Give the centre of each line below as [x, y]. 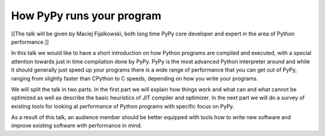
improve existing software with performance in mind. [76, 126]
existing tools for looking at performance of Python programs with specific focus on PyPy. [123, 106]
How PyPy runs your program [86, 16]
